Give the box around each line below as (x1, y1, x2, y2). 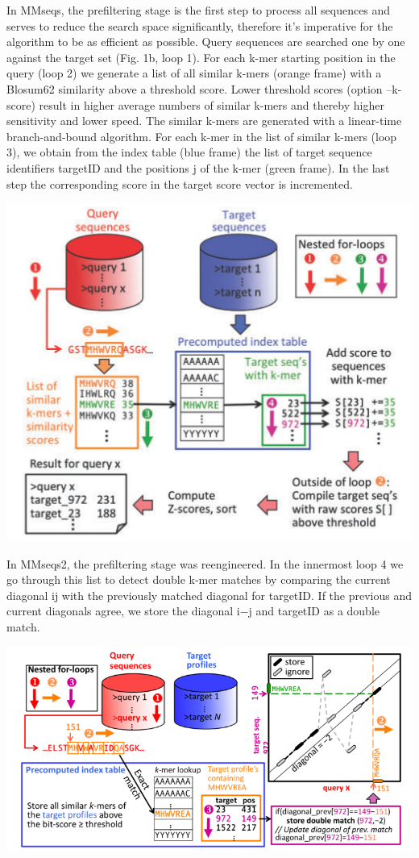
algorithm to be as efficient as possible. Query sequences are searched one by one (6, 33, 405, 50)
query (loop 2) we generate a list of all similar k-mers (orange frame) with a (6, 65, 382, 81)
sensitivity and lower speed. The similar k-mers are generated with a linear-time (6, 112, 402, 129)
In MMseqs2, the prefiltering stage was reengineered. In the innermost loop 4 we (6, 555, 404, 572)
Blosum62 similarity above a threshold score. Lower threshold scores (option (6, 80, 383, 97)
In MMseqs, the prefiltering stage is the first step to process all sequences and (6, 2, 391, 18)
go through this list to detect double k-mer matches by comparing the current (6, 571, 391, 588)
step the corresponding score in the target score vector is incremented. (6, 175, 353, 192)
